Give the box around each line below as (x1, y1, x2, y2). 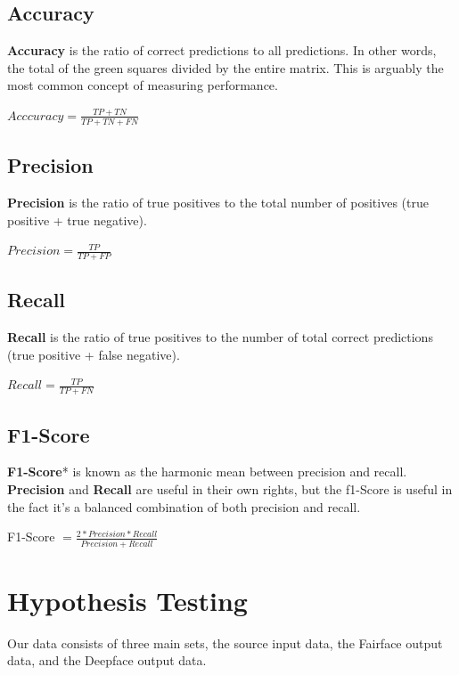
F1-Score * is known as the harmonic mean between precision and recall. (7, 462, 407, 481)
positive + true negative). (7, 210, 147, 229)
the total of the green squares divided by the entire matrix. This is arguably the (7, 58, 444, 77)
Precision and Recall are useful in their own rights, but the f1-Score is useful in (7, 480, 453, 499)
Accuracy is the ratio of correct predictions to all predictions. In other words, (7, 41, 437, 60)
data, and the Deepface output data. (7, 651, 207, 670)
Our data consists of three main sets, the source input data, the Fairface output (7, 633, 443, 652)
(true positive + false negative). (7, 345, 180, 363)
